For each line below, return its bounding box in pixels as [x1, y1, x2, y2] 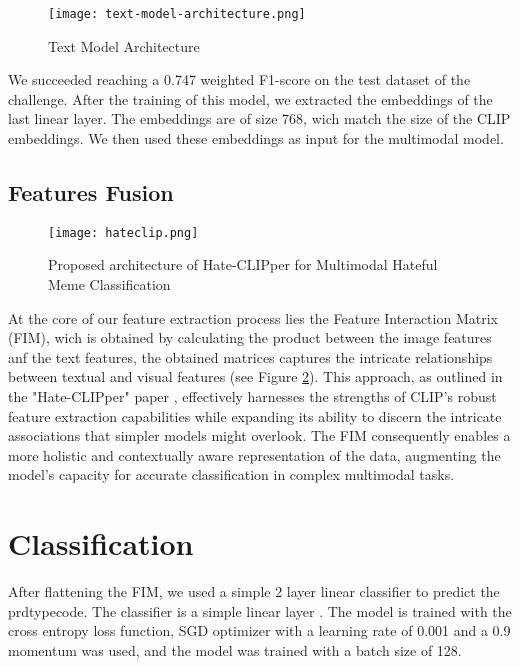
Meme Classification [48, 274, 171, 295]
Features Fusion [8, 177, 174, 208]
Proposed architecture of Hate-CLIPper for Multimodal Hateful [48, 254, 438, 275]
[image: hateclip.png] [48, 225, 199, 240]
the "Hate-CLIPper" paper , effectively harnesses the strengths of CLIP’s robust [8, 386, 497, 407]
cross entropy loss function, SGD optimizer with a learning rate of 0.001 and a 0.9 [8, 620, 511, 641]
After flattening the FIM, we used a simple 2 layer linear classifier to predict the [8, 581, 500, 602]
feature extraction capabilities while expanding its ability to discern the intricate [8, 405, 502, 426]
